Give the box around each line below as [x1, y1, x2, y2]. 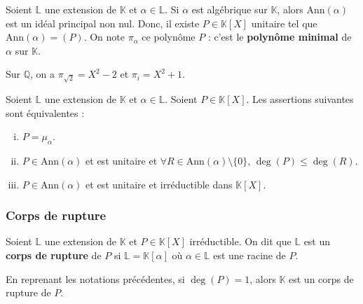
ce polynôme [142, 29, 196, 44]
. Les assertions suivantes [246, 91, 354, 106]
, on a [30, 67, 55, 81]
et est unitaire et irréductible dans [85, 177, 233, 191]
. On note [83, 29, 125, 44]
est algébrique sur [191, 2, 268, 16]
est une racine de [213, 247, 286, 262]
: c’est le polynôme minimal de [207, 29, 352, 44]
